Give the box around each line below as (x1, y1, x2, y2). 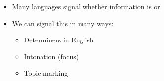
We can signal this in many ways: (12, 18, 114, 28)
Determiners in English (24, 35, 94, 45)
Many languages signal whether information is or (12, 1, 160, 11)
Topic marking (24, 68, 68, 78)
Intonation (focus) (24, 51, 79, 61)
